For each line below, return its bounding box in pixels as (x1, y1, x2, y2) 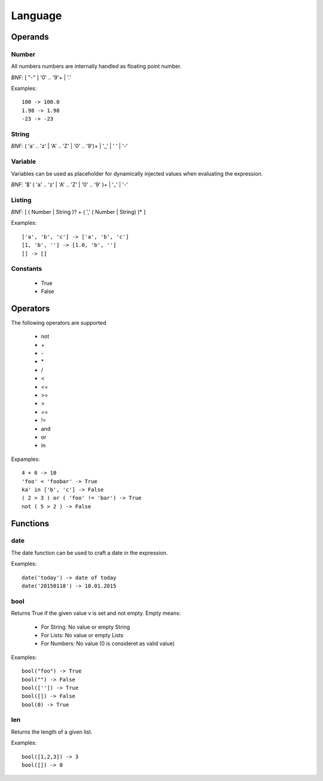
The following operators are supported (11, 319, 106, 326)
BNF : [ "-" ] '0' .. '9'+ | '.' (11, 74, 71, 81)
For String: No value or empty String (41, 623, 130, 631)
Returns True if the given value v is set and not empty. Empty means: (11, 610, 181, 617)
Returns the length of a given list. (11, 728, 93, 735)
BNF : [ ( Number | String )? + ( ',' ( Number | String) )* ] (11, 209, 146, 216)
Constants (11, 264, 42, 273)
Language (11, 9, 62, 22)
